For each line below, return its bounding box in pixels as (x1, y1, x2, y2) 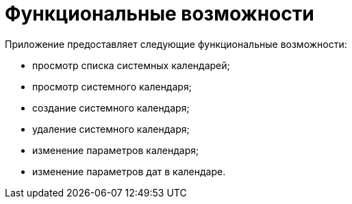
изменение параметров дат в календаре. (32, 165, 226, 177)
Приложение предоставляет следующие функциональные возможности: (5, 38, 347, 50)
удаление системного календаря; (32, 123, 190, 135)
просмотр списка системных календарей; (32, 59, 230, 71)
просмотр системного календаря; (32, 80, 192, 92)
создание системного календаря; (32, 101, 190, 114)
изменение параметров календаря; (32, 144, 199, 156)
